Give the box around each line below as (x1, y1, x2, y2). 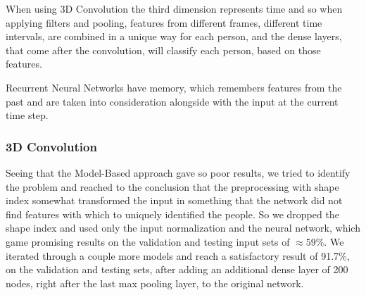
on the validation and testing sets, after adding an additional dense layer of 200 (6, 262, 348, 277)
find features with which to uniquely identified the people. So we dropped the (6, 206, 339, 221)
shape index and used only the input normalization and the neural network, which (6, 220, 360, 235)
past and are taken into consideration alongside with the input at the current (6, 94, 339, 108)
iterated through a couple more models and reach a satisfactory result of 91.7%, (6, 248, 350, 263)
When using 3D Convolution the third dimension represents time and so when (6, 1, 343, 15)
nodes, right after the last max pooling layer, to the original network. (6, 275, 304, 290)
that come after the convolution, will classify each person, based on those (6, 42, 321, 57)
